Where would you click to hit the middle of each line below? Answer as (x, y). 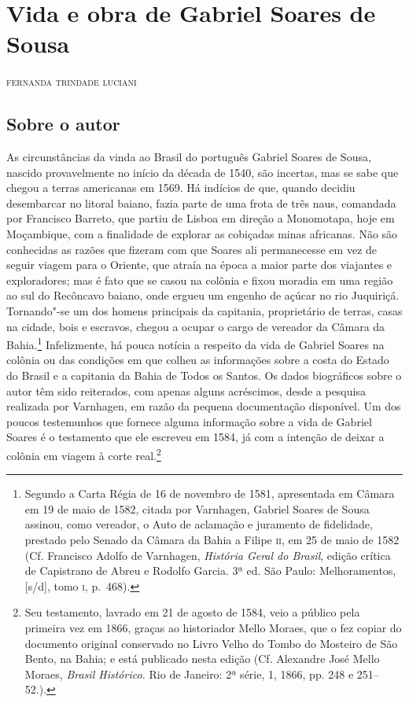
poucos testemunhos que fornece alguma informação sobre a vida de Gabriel (189, 421)
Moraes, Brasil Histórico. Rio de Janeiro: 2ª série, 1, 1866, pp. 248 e (189, 674)
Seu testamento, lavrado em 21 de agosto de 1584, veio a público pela (192, 612)
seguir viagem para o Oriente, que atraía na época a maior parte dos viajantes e (199, 265)
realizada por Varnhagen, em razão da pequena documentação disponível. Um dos (204, 406)
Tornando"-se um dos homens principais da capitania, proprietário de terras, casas (204, 311)
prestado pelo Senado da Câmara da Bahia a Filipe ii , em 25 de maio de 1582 (212, 540)
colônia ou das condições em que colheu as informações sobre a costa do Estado (198, 360)
